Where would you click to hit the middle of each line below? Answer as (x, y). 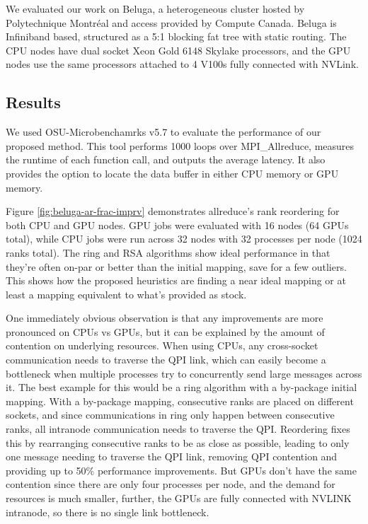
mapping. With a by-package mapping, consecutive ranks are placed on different (180, 401)
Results (33, 102)
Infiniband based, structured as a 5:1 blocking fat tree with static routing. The (176, 36)
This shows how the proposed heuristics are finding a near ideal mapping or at (176, 280)
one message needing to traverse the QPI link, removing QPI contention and (172, 456)
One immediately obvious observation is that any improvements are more (165, 318)
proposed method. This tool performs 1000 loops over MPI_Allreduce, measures (180, 145)
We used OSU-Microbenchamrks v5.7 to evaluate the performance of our (163, 132)
